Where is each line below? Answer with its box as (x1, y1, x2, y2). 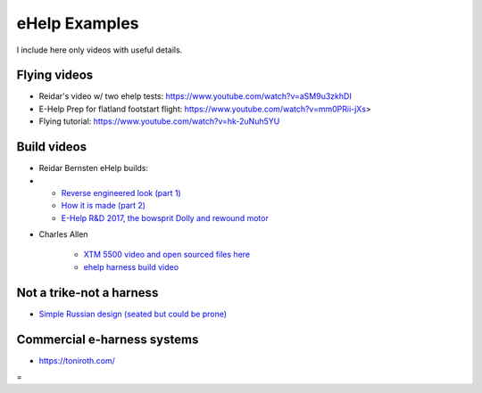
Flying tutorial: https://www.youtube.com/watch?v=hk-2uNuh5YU (38, 116, 280, 127)
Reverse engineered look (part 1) (61, 187, 182, 198)
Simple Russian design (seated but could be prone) (38, 308, 228, 319)
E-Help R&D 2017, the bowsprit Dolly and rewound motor (61, 212, 270, 223)
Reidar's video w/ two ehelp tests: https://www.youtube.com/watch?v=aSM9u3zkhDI (38, 91, 352, 102)
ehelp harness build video (83, 261, 179, 272)
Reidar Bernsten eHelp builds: (38, 163, 149, 174)
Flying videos (16, 68, 94, 83)
